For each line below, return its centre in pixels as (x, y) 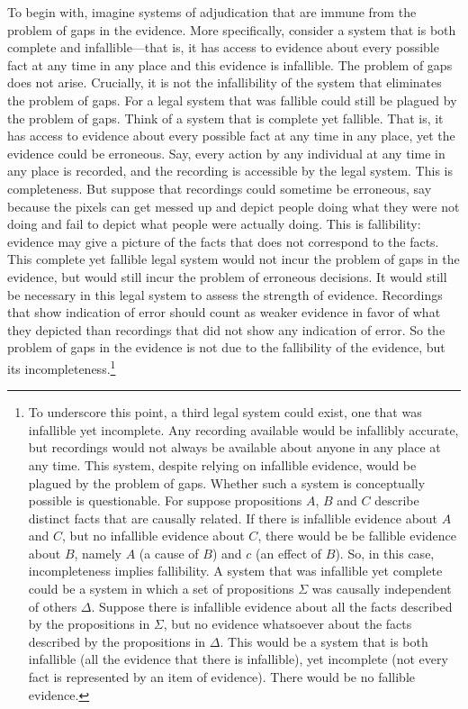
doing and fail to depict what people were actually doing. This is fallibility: (214, 224)
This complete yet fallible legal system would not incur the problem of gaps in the (234, 259)
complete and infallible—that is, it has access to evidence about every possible (223, 47)
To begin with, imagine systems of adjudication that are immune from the (212, 12)
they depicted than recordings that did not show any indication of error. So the (226, 329)
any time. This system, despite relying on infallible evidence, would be (222, 464)
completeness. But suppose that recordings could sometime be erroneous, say (220, 188)
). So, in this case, (385, 553)
